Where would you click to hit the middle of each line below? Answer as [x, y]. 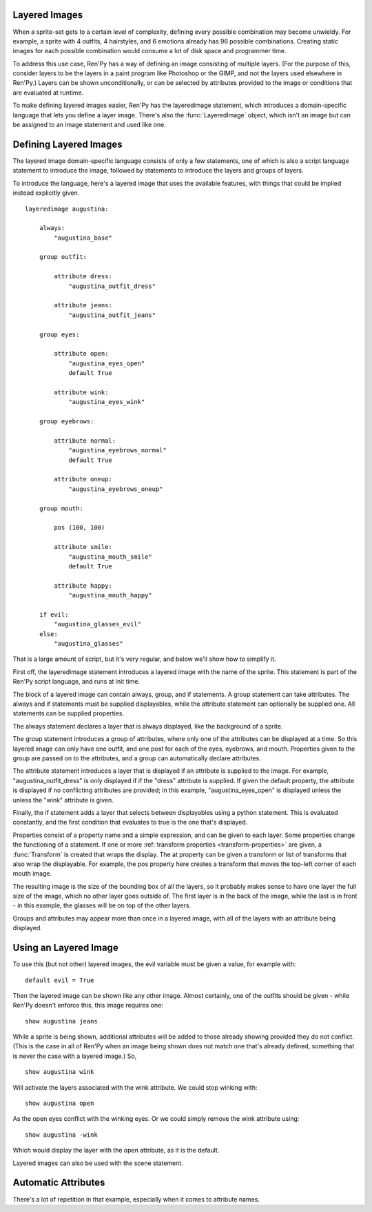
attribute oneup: [83, 479]
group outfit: [63, 257]
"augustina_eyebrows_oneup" [116, 489]
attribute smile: [83, 547]
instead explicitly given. [46, 193]
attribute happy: [83, 586]
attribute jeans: [83, 305]
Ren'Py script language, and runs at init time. [76, 682]
